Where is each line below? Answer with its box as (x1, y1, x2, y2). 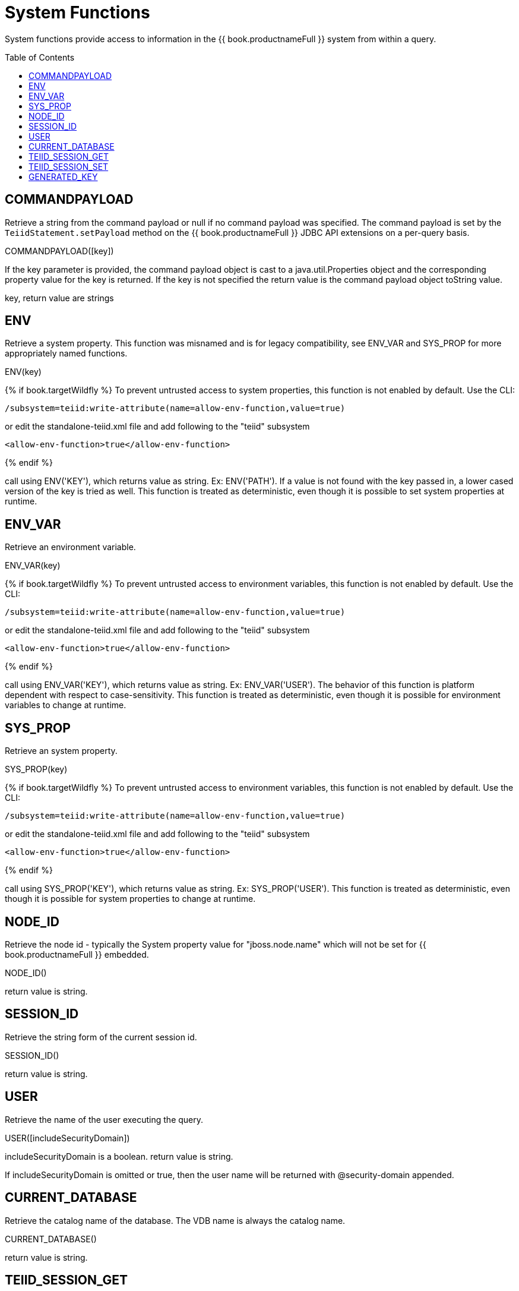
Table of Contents (5, 52, 75, 62)
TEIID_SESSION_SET (29, 161, 109, 172)
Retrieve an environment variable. (5, 542, 136, 553)
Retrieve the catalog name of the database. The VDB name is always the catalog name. (5, 1215, 346, 1226)
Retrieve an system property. (5, 746, 118, 756)
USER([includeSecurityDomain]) (5, 1132, 130, 1143)
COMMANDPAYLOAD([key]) (5, 245, 114, 256)
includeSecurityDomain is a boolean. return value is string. (5, 1151, 233, 1161)
